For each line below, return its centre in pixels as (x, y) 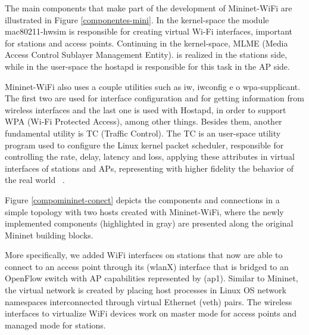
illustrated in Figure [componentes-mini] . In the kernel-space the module (137, 19)
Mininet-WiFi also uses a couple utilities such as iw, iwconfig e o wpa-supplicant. (153, 86)
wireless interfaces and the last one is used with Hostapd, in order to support (146, 109)
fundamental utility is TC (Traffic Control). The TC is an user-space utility (143, 133)
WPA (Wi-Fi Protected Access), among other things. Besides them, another (143, 121)
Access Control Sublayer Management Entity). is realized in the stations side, (146, 55)
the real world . (35, 180)
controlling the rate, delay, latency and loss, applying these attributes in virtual (150, 156)
